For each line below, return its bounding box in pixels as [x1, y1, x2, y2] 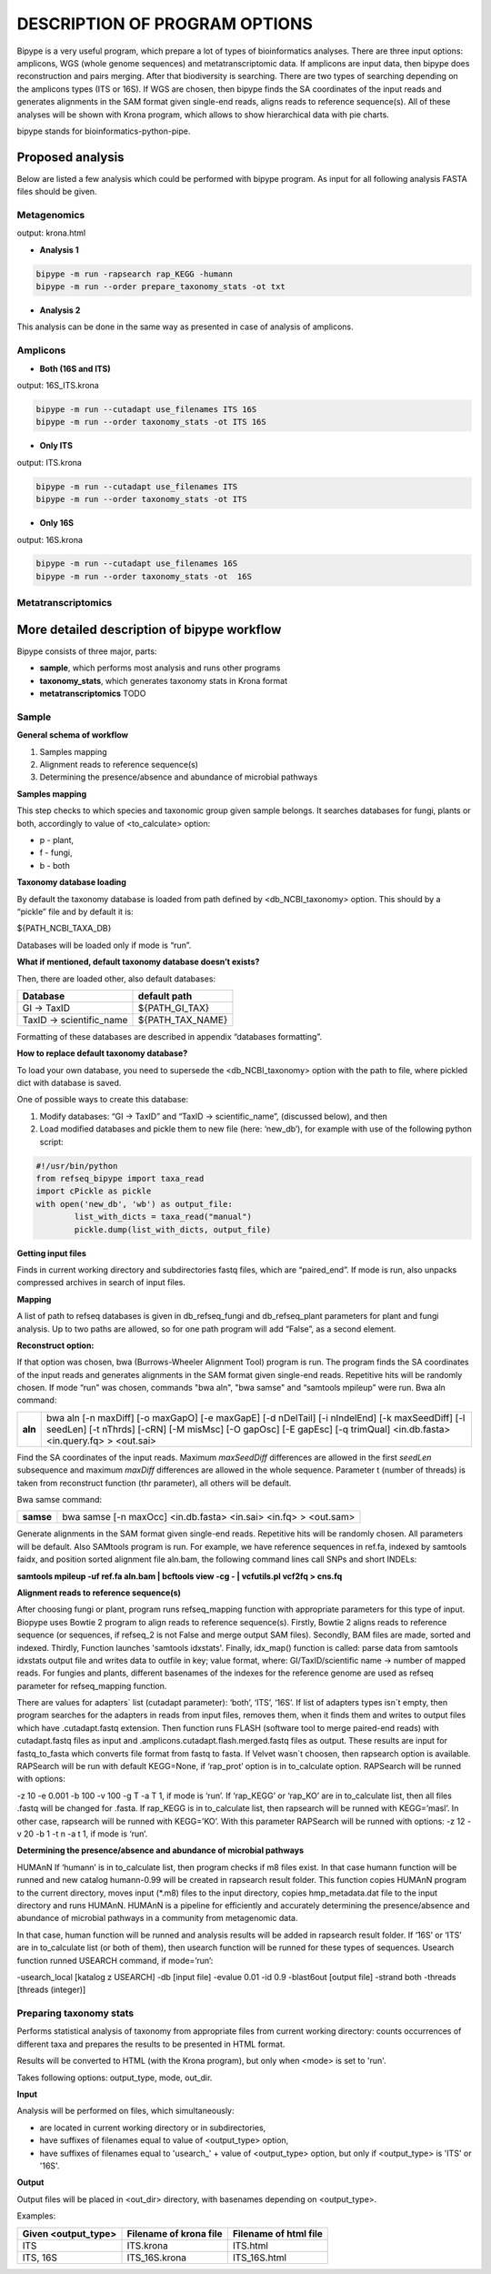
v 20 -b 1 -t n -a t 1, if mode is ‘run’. [16, 1828, 148, 1839]
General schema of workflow [16, 729, 129, 740]
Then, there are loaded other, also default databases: [16, 973, 216, 984]
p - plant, [39, 834, 75, 845]
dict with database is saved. [16, 1078, 122, 1089]
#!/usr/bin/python [35, 1161, 118, 1171]
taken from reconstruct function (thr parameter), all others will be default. [16, 1477, 292, 1488]
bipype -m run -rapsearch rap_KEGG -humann [35, 268, 234, 279]
